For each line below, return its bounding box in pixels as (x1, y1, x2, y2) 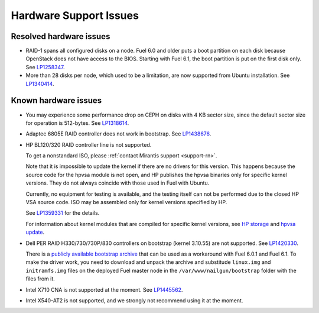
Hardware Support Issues (11, 9, 139, 22)
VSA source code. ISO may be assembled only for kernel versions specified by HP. (25, 199, 227, 206)
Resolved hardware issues (11, 31, 110, 41)
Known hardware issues (11, 95, 102, 106)
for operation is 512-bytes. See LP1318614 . (25, 119, 129, 127)
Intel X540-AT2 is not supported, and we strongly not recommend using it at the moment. (25, 296, 243, 304)
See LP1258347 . (25, 63, 65, 70)
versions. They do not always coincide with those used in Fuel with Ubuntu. (25, 179, 210, 186)
